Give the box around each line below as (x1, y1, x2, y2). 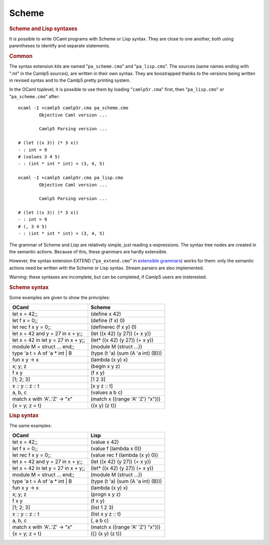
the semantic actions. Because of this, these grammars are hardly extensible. (9, 249, 168, 255)
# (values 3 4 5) (18, 154, 60, 160)
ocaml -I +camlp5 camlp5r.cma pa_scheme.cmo (18, 105, 129, 111)
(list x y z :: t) (90, 510, 122, 517)
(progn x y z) (90, 491, 121, 498)
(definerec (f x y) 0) (90, 323, 137, 330)
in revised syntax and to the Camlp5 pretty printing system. (9, 77, 131, 83)
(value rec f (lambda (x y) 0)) (90, 451, 158, 458)
